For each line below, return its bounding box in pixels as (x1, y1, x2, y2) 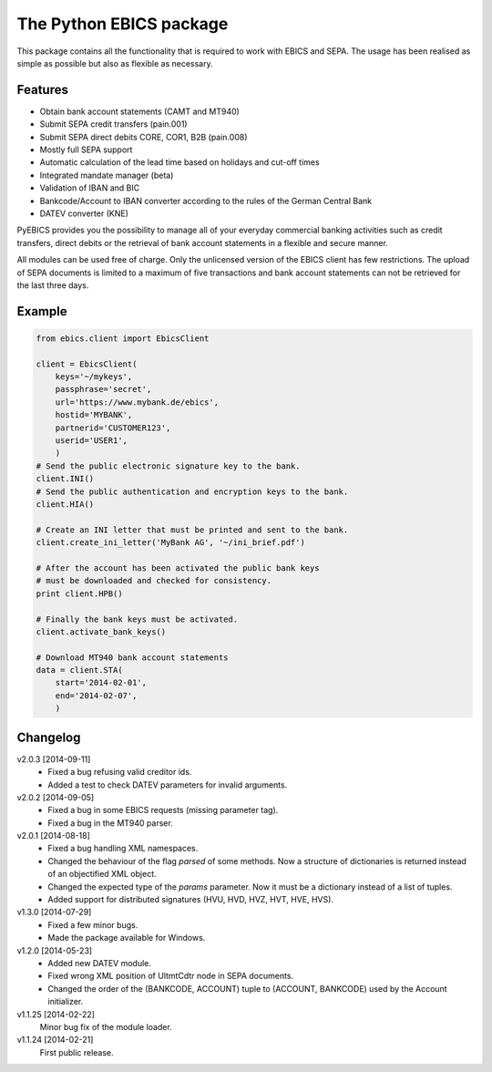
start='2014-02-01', (55, 677, 148, 688)
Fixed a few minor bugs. (47, 919, 138, 930)
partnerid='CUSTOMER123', (55, 422, 171, 433)
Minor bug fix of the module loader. (39, 1021, 172, 1032)
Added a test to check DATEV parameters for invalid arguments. (47, 779, 288, 790)
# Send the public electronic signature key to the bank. (36, 460, 301, 471)
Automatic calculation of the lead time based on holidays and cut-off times (39, 157, 320, 168)
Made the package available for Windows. (47, 933, 206, 943)
